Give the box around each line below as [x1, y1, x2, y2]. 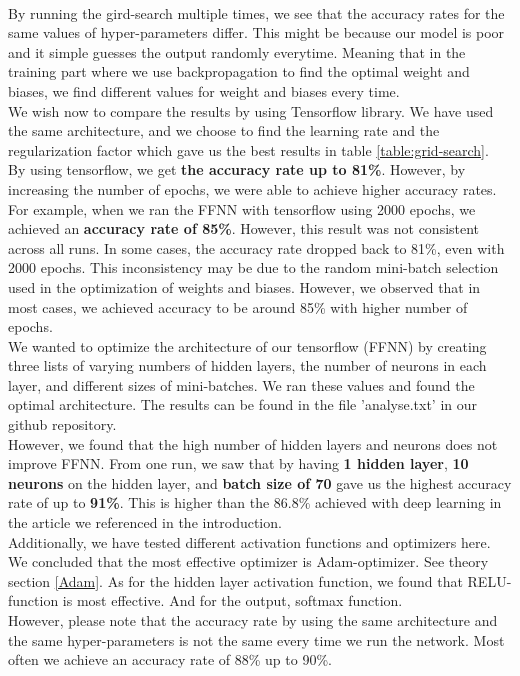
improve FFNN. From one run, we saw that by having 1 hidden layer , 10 [8, 453, 469, 474]
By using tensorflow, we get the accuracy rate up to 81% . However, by [8, 159, 466, 180]
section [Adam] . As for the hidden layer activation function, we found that [8, 570, 463, 591]
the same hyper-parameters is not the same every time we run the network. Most [8, 629, 505, 650]
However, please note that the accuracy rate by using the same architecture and [8, 610, 498, 630]
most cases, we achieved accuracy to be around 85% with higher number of [8, 296, 468, 317]
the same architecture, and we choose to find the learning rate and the [8, 120, 440, 141]
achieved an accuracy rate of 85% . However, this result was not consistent [8, 218, 480, 239]
